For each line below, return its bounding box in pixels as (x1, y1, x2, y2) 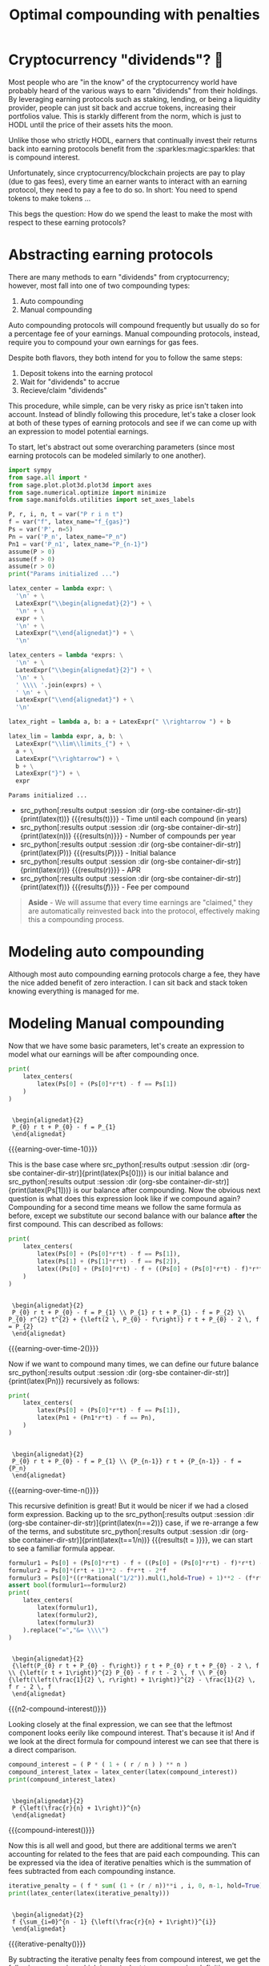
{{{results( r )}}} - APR (71, 865, 142, 875)
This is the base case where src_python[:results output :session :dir (8, 1160, 232, 1170)
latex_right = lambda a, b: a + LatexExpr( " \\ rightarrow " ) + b (8, 718, 231, 726)
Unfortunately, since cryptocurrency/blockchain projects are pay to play (8, 168, 246, 177)
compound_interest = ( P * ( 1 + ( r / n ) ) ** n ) (8, 1761, 188, 1769)
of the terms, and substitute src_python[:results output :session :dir (8, 1526, 231, 1536)
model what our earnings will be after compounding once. (8, 1050, 199, 1059)
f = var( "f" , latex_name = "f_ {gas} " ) (8, 518, 130, 526)
